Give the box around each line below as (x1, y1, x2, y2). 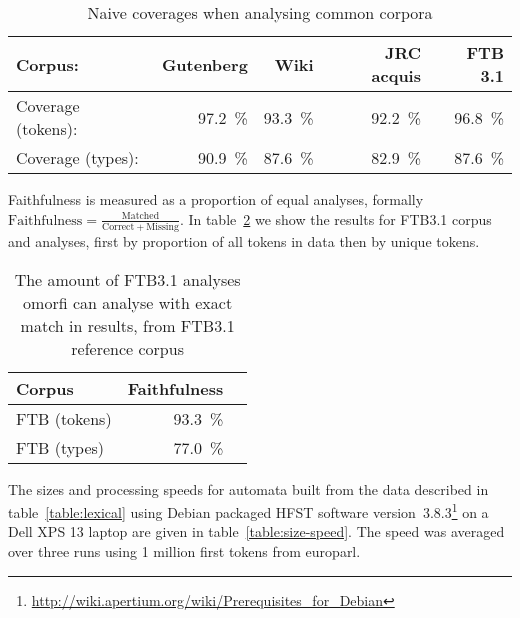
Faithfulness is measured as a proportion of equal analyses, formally (8, 189, 424, 209)
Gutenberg (161, 52, 248, 76)
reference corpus (71, 336, 184, 360)
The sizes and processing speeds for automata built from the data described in (8, 478, 489, 499)
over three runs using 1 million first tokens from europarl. (8, 540, 361, 561)
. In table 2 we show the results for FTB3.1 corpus (179, 208, 492, 229)
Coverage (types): (16, 146, 139, 169)
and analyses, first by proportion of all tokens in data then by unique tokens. (8, 230, 480, 251)
